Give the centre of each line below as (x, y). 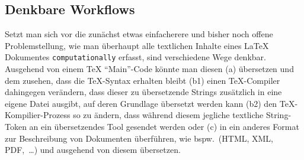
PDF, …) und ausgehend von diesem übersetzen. (93, 150)
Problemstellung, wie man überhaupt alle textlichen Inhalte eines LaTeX (137, 45)
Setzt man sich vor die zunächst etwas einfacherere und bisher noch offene (139, 34)
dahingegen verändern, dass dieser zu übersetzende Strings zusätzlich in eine (143, 92)
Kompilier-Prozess (38, 115)
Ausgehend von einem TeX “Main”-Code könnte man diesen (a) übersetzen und (149, 69)
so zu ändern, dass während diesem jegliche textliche (168, 115)
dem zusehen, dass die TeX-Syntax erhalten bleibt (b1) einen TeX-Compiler (143, 80)
